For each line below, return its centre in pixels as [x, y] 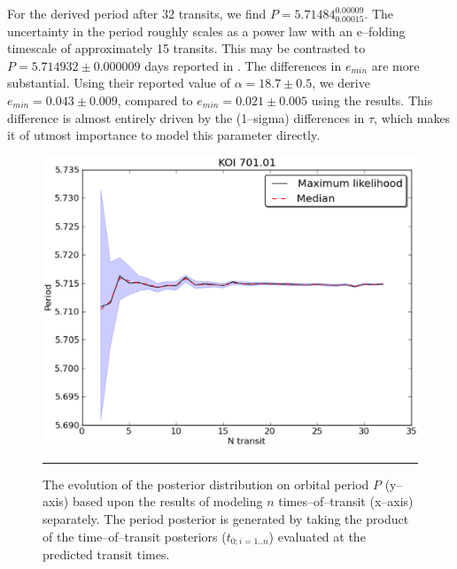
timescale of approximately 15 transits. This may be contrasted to [186, 48]
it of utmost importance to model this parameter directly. [164, 135]
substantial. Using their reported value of [119, 83]
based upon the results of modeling [167, 501]
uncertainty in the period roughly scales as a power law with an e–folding [206, 31]
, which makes [412, 117]
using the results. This [372, 100]
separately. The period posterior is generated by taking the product [226, 519]
